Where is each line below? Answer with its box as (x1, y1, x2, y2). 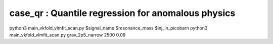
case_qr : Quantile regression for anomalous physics (9, 7, 236, 18)
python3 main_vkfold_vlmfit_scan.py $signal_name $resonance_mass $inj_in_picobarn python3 (9, 25, 208, 31)
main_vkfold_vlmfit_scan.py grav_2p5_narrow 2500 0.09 (9, 31, 126, 37)
